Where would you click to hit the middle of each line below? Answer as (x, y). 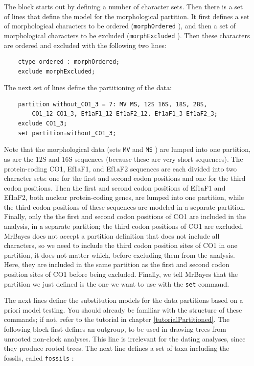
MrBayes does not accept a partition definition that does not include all (112, 235)
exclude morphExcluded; (57, 71)
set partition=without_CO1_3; (67, 133)
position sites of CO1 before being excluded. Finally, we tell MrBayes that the (121, 274)
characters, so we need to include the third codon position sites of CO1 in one (121, 245)
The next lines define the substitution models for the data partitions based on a (124, 300)
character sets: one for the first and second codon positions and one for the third (125, 178)
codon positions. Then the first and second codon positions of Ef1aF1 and (115, 187)
